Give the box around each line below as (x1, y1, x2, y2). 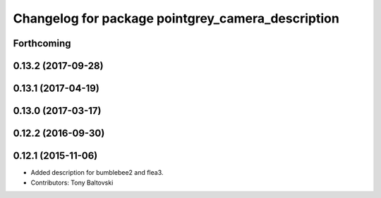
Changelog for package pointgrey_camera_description (13, 11, 340, 26)
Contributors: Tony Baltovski (30, 178, 114, 187)
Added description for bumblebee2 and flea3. (30, 168, 164, 177)
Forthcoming (13, 37, 71, 49)
